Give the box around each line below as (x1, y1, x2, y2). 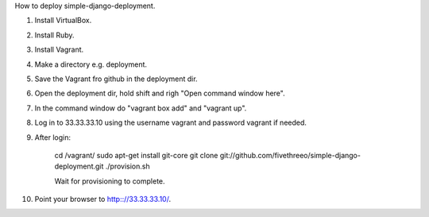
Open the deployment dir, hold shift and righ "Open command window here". (34, 88, 285, 99)
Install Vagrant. (34, 45, 84, 55)
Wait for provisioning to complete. (54, 176, 166, 186)
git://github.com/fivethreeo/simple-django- (219, 150, 361, 160)
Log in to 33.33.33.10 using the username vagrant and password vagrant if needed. (34, 118, 307, 127)
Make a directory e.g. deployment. (34, 60, 147, 69)
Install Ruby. (34, 30, 75, 40)
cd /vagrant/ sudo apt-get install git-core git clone (54, 150, 218, 160)
